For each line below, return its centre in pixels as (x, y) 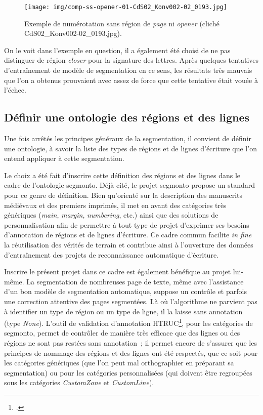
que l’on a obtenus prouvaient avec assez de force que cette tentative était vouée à (131, 80)
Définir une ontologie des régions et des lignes (127, 117)
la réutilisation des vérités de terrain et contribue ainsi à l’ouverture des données (129, 244)
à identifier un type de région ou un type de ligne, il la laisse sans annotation (123, 311)
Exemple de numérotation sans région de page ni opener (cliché (122, 23)
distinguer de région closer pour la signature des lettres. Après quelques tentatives (131, 60)
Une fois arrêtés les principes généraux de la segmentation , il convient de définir (128, 138)
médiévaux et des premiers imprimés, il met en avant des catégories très (115, 205)
